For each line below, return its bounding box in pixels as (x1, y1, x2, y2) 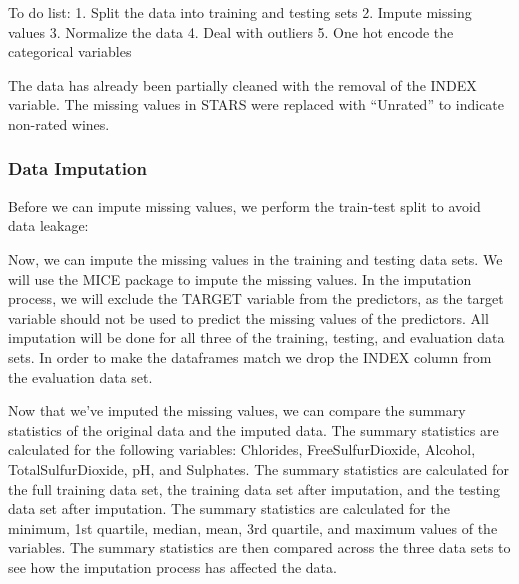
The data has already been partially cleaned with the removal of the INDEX (8, 74, 477, 95)
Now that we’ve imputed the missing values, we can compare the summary (8, 400, 466, 421)
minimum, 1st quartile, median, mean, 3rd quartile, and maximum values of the (8, 517, 498, 538)
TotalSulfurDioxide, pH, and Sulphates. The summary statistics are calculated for (8, 458, 509, 479)
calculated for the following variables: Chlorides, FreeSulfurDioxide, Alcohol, (8, 439, 476, 460)
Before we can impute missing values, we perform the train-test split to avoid (8, 195, 481, 216)
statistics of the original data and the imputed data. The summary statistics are (8, 419, 499, 440)
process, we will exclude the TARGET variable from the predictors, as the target (8, 288, 504, 309)
